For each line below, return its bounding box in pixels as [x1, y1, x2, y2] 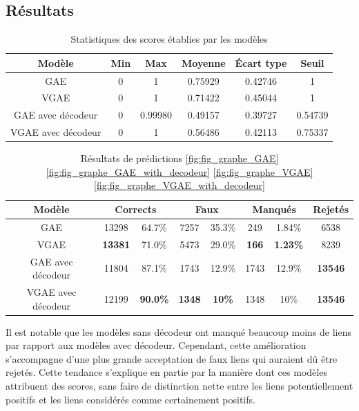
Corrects [115, 202, 157, 217]
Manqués [252, 202, 296, 217]
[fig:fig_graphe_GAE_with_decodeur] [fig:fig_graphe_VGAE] [46, 164, 313, 179]
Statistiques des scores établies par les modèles [70, 32, 268, 46]
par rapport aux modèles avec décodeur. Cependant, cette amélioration [6, 338, 307, 352]
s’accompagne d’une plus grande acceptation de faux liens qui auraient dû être [6, 351, 338, 365]
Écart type [235, 55, 287, 70]
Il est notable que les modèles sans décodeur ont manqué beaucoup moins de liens [6, 324, 352, 339]
